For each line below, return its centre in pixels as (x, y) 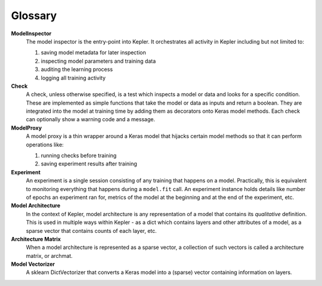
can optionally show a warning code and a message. (90, 119)
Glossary (34, 16)
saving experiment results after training (89, 164)
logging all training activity (73, 78)
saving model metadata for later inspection (93, 53)
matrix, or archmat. (49, 256)
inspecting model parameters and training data (98, 61)
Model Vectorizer (33, 264)
